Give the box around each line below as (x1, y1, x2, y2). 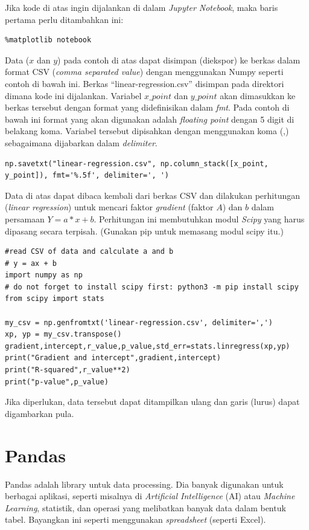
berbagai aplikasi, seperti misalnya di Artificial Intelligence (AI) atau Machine (5, 490, 295, 502)
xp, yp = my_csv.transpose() (5, 330, 122, 339)
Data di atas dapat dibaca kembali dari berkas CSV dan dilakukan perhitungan (5, 189, 300, 201)
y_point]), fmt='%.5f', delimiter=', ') (5, 171, 170, 180)
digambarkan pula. (5, 407, 74, 419)
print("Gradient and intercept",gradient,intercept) (5, 354, 221, 363)
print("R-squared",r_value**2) (5, 366, 130, 375)
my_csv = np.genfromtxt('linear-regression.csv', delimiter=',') (5, 318, 273, 327)
